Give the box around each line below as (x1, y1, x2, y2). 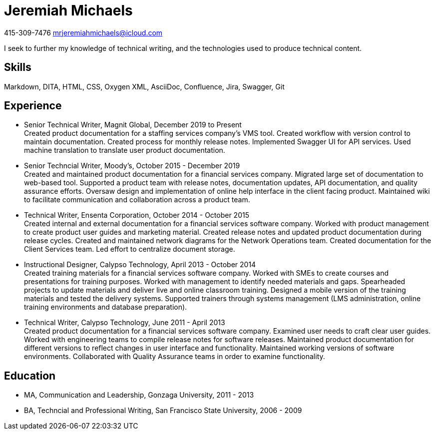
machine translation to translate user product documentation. (24, 146, 225, 155)
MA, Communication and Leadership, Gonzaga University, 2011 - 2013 (24, 391, 254, 400)
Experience (4, 99, 62, 112)
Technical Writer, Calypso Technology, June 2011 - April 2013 (24, 318, 225, 327)
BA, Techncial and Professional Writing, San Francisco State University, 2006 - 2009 (24, 406, 302, 415)
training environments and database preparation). (24, 303, 187, 312)
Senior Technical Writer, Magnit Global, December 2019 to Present (24, 120, 242, 129)
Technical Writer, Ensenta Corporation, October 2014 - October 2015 (24, 211, 249, 220)
